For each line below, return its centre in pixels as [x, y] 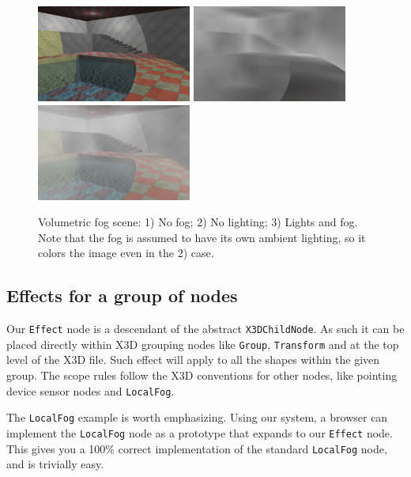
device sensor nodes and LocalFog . [90, 390]
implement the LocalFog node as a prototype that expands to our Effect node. [200, 432]
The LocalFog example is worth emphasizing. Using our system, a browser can [197, 417]
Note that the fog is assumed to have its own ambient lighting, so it [202, 237]
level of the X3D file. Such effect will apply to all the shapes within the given [193, 360]
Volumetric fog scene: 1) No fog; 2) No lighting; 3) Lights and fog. [198, 222]
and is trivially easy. [55, 464]
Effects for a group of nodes [122, 295]
